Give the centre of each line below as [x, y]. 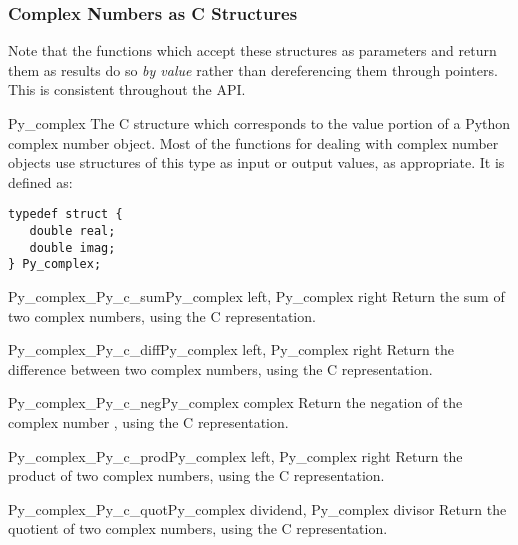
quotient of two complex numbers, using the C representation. [198, 528]
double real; [72, 231]
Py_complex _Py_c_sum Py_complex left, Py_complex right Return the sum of [256, 296]
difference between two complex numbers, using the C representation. [220, 368]
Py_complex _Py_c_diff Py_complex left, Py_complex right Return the [231, 349]
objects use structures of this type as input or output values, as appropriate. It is [256, 162]
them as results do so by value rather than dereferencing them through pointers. [253, 69]
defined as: [40, 181]
